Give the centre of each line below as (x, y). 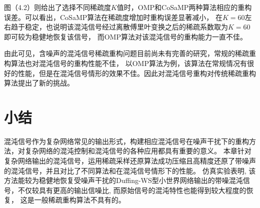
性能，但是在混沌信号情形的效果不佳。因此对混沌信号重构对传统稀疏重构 (137, 73)
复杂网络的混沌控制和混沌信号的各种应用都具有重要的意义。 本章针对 (138, 151)
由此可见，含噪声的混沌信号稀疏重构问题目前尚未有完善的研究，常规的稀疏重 (130, 53)
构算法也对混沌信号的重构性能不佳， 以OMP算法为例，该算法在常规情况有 (125, 63)
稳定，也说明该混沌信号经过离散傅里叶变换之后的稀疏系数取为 (126, 27)
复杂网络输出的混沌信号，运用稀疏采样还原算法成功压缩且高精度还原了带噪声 (130, 161)
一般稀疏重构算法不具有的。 (80, 200)
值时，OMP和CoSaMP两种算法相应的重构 (184, 7)
